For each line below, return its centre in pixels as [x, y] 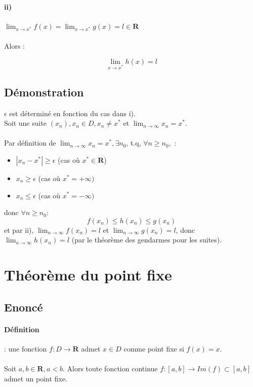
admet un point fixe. [36, 378]
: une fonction [26, 348]
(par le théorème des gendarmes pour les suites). [147, 240]
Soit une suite [26, 123]
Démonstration [44, 92]
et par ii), [19, 230]
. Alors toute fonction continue [110, 368]
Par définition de [30, 143]
